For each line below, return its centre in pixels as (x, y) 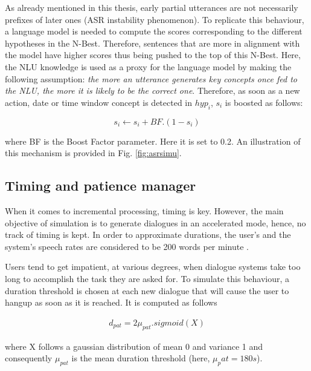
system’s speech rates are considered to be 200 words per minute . (127, 246)
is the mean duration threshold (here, (141, 358)
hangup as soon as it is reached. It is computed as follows (111, 302)
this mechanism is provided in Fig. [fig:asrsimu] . (93, 153)
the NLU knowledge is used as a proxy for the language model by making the (148, 66)
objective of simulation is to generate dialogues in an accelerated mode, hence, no (155, 222)
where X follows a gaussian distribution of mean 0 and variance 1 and (134, 346)
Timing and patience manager (101, 186)
